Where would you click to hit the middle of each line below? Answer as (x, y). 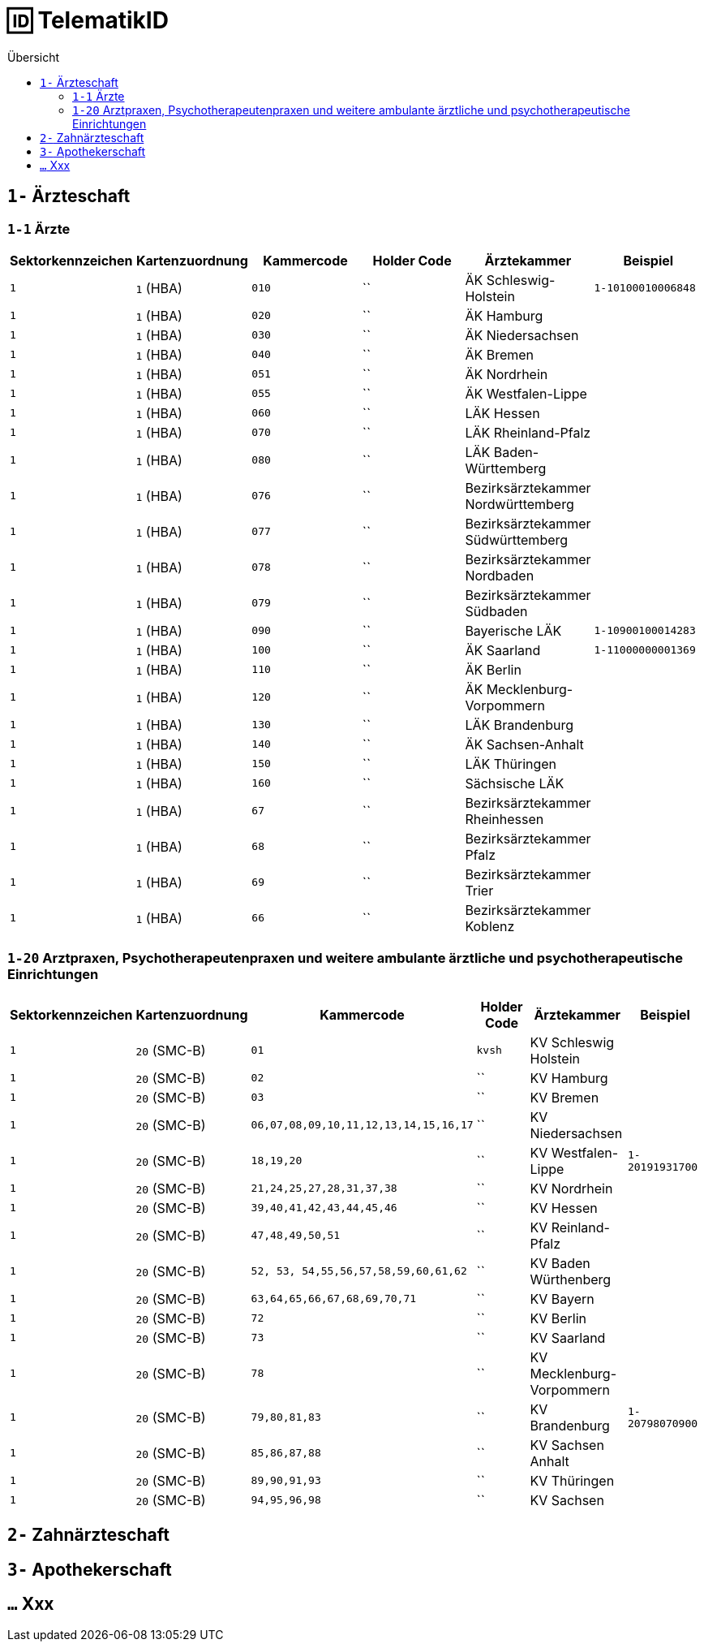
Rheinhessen (504, 819)
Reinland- (580, 1227)
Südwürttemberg (517, 539)
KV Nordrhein (571, 1188)
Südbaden (496, 611)
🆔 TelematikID (88, 20)
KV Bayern (562, 1299)
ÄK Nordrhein (507, 374)
